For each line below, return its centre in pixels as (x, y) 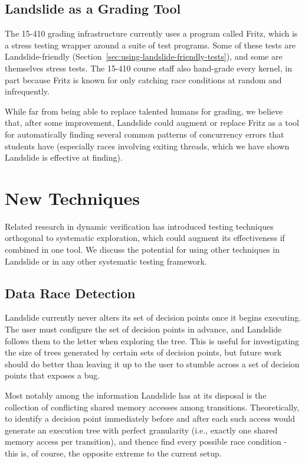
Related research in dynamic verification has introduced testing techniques (139, 226)
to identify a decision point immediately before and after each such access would (150, 418)
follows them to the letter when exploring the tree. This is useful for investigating (152, 340)
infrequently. (27, 91)
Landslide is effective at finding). (64, 157)
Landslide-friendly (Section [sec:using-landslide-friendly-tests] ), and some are (144, 56)
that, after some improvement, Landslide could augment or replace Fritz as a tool (152, 123)
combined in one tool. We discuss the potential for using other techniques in (142, 250)
